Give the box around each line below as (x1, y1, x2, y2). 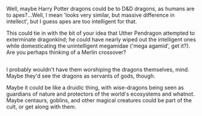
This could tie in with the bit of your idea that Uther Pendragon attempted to (6, 29, 195, 37)
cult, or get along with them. (6, 103, 77, 111)
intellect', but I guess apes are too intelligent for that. (6, 18, 137, 25)
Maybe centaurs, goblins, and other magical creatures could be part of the (6, 97, 192, 104)
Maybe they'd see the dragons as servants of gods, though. (6, 72, 155, 80)
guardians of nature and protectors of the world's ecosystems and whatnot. (6, 90, 195, 98)
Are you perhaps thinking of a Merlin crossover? (6, 49, 126, 56)
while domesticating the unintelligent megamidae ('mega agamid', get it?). (6, 42, 191, 49)
